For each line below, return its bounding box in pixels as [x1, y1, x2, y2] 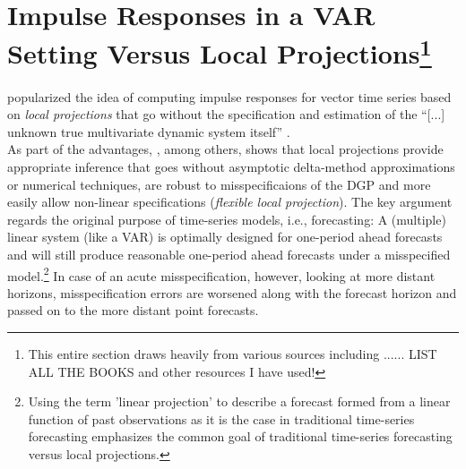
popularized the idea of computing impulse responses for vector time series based [7, 87, 452, 106]
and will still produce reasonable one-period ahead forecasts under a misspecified [7, 244, 451, 263]
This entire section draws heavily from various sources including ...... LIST [28, 345, 437, 363]
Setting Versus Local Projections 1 [7, 31, 432, 72]
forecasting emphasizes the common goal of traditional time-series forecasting [28, 427, 453, 446]
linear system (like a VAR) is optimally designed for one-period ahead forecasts [7, 227, 443, 246]
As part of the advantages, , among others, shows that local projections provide [7, 140, 444, 158]
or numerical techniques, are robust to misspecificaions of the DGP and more [7, 175, 431, 193]
